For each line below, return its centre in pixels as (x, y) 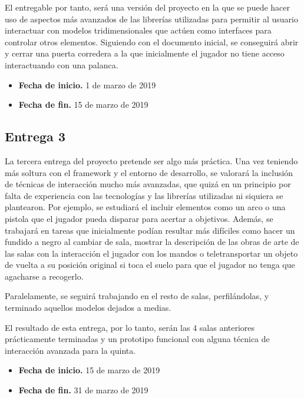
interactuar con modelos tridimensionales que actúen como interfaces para (138, 30)
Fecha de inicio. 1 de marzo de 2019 (87, 84)
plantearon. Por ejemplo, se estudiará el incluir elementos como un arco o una (145, 207)
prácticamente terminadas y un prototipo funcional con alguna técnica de (137, 339)
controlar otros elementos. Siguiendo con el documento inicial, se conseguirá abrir (152, 42)
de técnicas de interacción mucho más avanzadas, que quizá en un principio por (148, 184)
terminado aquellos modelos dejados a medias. (88, 308)
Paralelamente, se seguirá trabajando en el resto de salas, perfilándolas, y (137, 296)
